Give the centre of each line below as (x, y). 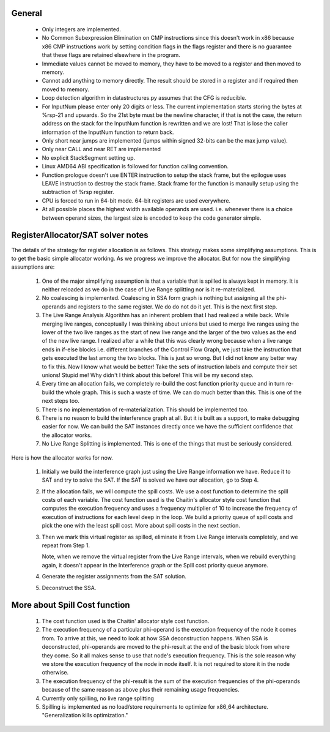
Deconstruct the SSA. (69, 588)
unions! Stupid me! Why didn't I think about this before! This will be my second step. (148, 375)
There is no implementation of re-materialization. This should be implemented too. (145, 409)
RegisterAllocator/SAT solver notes (80, 235)
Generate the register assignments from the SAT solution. (114, 577)
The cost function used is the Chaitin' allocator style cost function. (126, 621)
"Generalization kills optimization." (85, 715)
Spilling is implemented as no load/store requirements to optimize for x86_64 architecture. (155, 706)
